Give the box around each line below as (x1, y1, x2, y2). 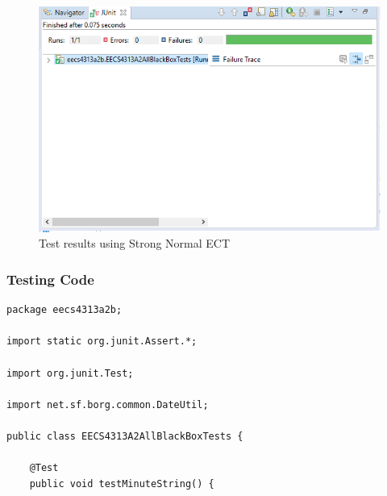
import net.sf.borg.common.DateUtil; (6, 398, 209, 411)
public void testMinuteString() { (29, 477, 214, 490)
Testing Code (6, 269, 94, 289)
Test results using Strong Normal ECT (39, 235, 231, 252)
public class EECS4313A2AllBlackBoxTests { (6, 431, 243, 443)
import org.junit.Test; (6, 367, 134, 379)
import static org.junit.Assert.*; (6, 336, 198, 348)
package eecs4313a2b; (6, 304, 123, 316)
